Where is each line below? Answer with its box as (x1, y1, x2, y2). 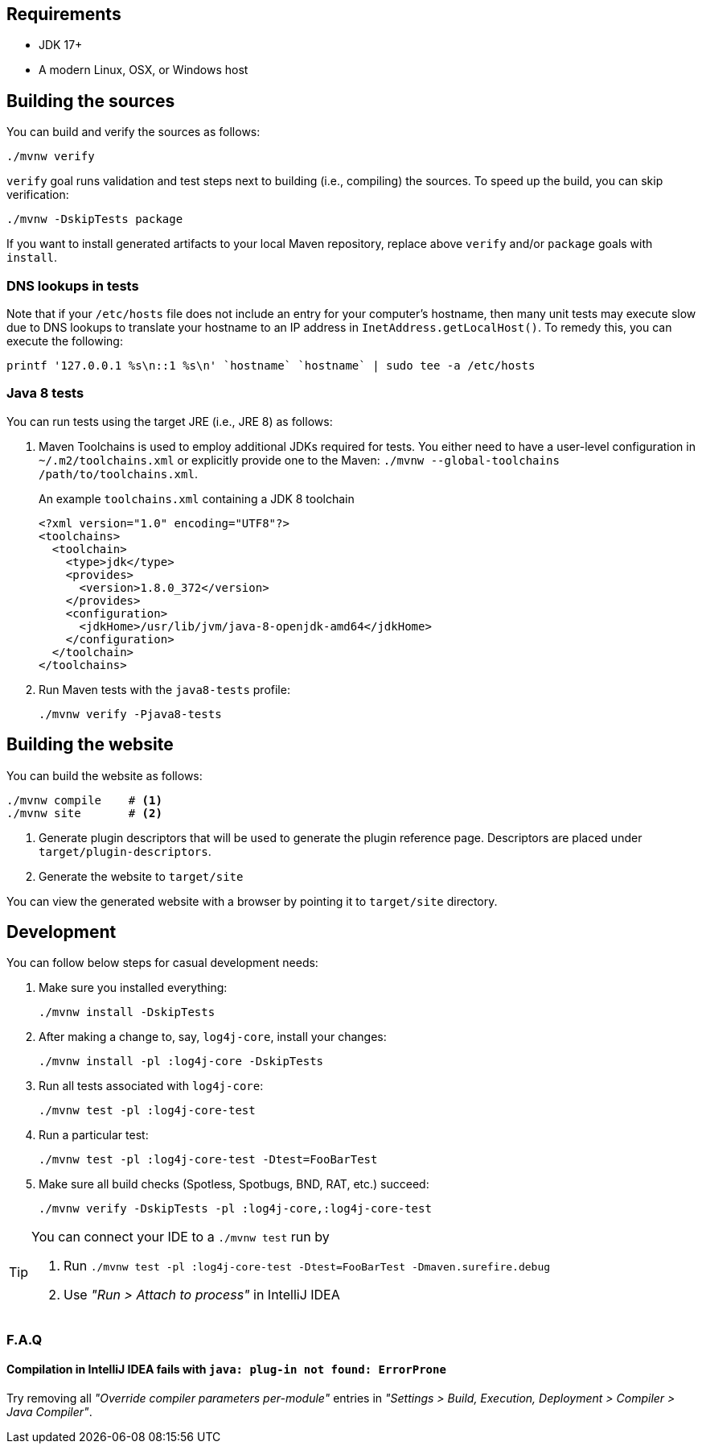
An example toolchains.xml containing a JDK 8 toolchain (39, 491, 355, 506)
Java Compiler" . (6, 1405, 92, 1419)
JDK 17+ (39, 38, 83, 52)
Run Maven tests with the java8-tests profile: (39, 682, 290, 696)
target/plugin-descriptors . (39, 844, 211, 858)
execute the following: (6, 334, 123, 349)
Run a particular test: (39, 1128, 149, 1142)
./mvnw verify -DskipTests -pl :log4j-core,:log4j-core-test (39, 1202, 432, 1216)
